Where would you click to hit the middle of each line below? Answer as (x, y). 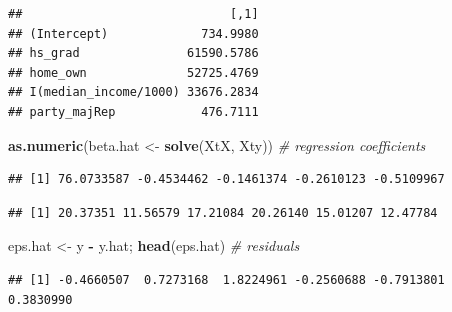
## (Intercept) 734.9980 (133, 33)
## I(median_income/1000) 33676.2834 (133, 92)
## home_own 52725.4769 (133, 72)
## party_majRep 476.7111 (133, 111)
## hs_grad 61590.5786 (133, 53)
